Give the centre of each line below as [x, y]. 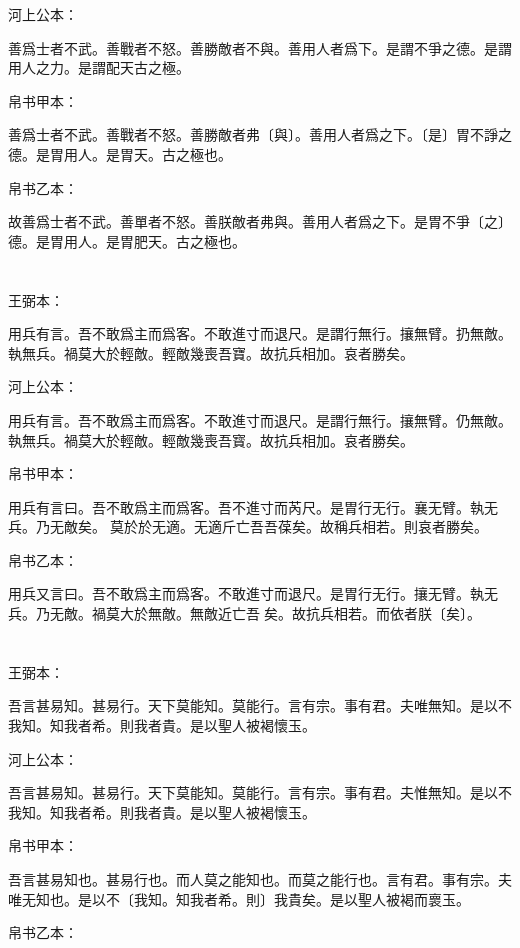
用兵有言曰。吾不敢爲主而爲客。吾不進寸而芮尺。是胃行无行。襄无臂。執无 [253, 506]
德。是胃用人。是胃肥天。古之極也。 [127, 240]
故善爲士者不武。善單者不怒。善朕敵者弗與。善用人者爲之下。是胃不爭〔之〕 [260, 221]
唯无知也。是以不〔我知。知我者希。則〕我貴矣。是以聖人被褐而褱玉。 [239, 898]
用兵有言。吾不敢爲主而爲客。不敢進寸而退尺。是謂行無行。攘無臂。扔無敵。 [260, 333]
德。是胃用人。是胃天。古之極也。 [120, 153]
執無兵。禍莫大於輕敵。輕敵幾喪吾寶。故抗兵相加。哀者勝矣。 [211, 352]
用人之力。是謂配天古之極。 [99, 67]
